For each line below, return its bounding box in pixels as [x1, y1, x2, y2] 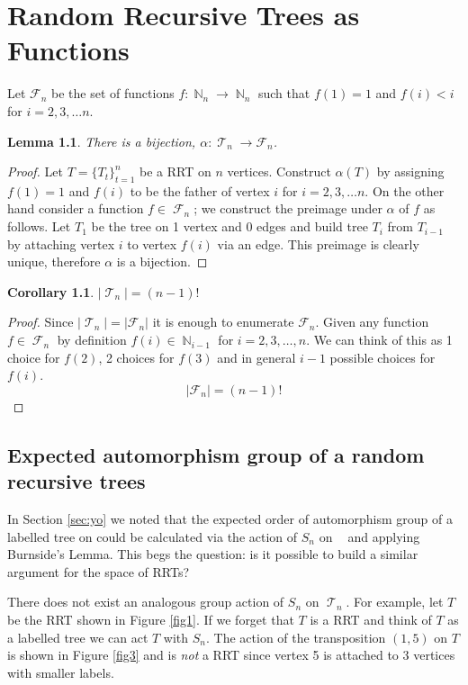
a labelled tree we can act [7, 627, 148, 646]
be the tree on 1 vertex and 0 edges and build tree [91, 217, 368, 236]
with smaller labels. [7, 662, 114, 681]
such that [257, 84, 310, 103]
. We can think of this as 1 [306, 330, 453, 349]
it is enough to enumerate [152, 312, 294, 331]
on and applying [319, 527, 420, 545]
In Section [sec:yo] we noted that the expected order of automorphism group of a [7, 509, 453, 528]
